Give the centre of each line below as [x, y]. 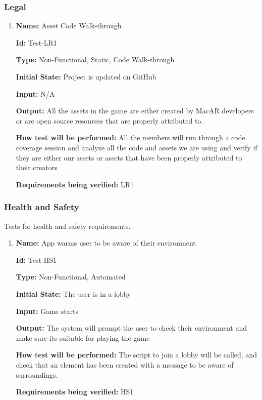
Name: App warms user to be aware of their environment [106, 243]
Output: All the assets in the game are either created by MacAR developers [135, 111]
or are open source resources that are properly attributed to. [110, 120]
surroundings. [37, 374]
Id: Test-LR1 [36, 42]
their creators [37, 167]
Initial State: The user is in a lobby [73, 293]
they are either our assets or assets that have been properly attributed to [129, 157]
